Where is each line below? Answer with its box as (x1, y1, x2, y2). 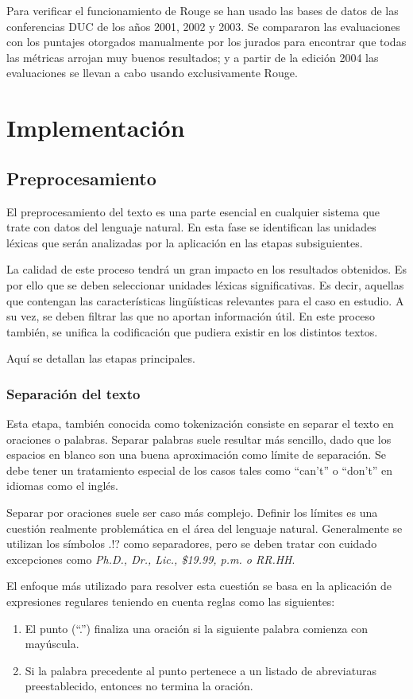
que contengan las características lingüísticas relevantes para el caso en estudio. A (6, 292, 404, 309)
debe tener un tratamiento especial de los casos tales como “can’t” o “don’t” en (6, 461, 393, 478)
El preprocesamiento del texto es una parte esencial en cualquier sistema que (6, 203, 380, 219)
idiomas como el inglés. (6, 477, 118, 494)
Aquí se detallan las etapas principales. (6, 350, 195, 367)
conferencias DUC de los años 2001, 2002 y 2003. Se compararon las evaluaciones (6, 17, 400, 34)
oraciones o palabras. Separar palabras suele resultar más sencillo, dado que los (6, 430, 392, 447)
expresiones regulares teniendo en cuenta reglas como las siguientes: (6, 593, 335, 610)
